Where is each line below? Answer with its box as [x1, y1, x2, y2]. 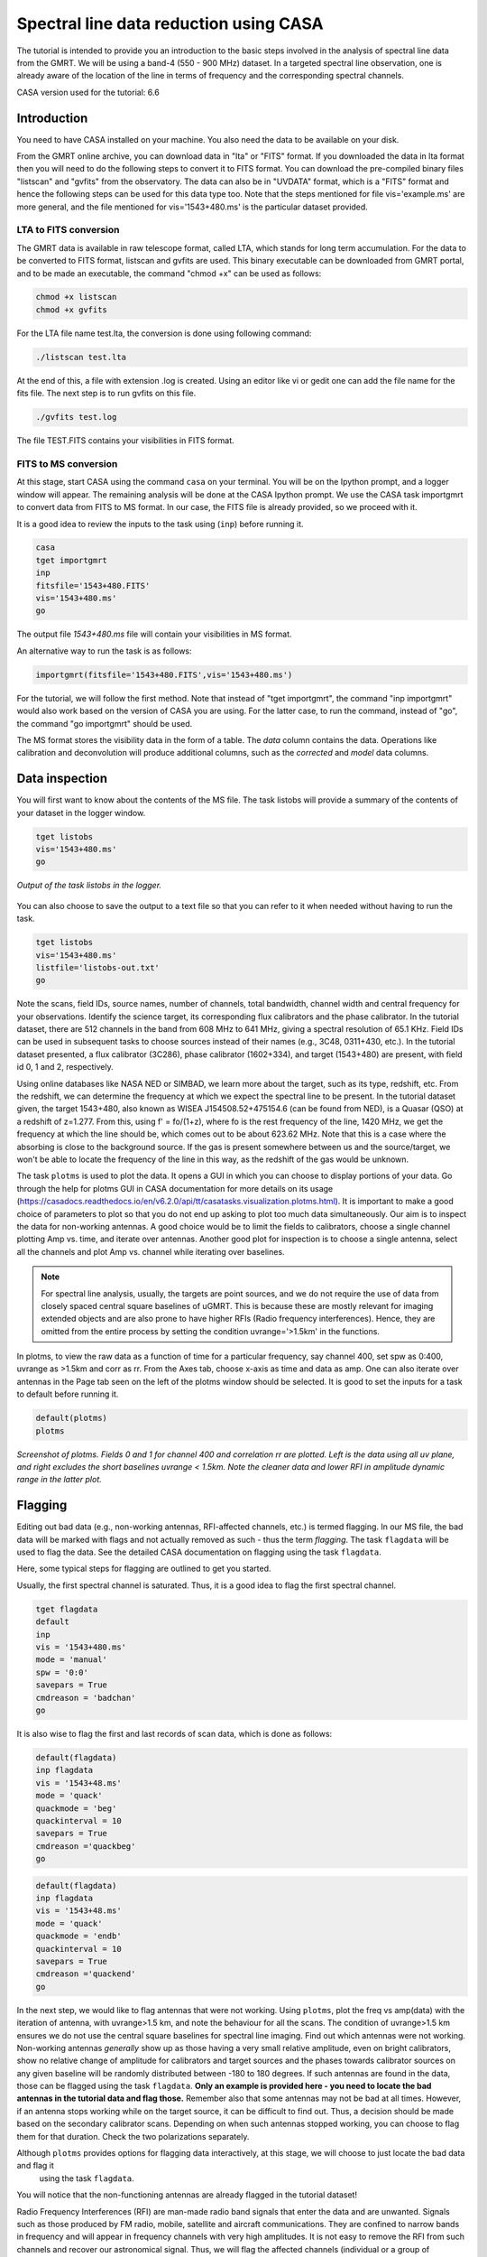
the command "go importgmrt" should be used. [16, 718, 193, 729]
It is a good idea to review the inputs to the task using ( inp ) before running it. [16, 518, 304, 529]
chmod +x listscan [35, 292, 117, 302]
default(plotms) [35, 1413, 108, 1424]
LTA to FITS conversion [16, 224, 120, 237]
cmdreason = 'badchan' [35, 1693, 136, 1703]
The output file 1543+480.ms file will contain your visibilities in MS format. [16, 628, 292, 640]
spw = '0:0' [35, 1667, 89, 1677]
